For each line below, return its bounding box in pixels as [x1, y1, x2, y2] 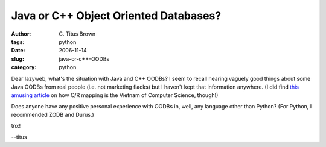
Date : [11, 47, 25, 54]
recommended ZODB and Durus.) [11, 111, 95, 119]
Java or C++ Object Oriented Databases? [11, 9, 222, 22]
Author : [11, 30, 31, 37]
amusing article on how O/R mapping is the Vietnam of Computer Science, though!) [11, 92, 219, 99]
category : [11, 64, 37, 71]
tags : [11, 38, 25, 45]
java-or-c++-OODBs [59, 55, 110, 63]
